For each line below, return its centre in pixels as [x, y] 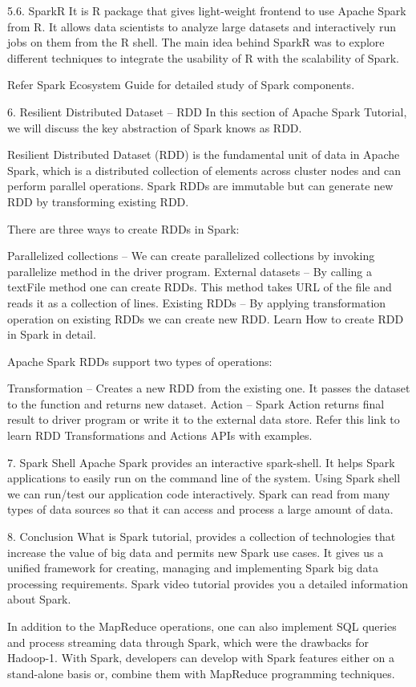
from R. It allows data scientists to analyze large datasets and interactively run [202, 26]
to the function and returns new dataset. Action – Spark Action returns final [196, 403]
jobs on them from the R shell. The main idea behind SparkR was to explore [196, 42]
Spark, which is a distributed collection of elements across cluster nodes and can [204, 170]
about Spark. [39, 599]
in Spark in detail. [52, 334]
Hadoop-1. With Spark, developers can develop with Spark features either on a [201, 658]
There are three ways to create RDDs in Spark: [123, 228]
